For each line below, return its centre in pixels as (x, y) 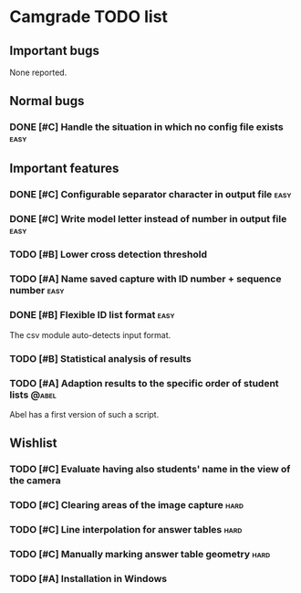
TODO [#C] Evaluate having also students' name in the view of (150, 470)
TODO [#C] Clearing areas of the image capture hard (127, 505)
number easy (37, 291)
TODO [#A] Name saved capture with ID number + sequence (145, 279)
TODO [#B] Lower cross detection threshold (109, 255)
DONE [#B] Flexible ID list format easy (92, 315)
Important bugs (55, 51)
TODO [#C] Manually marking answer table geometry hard (140, 554)
